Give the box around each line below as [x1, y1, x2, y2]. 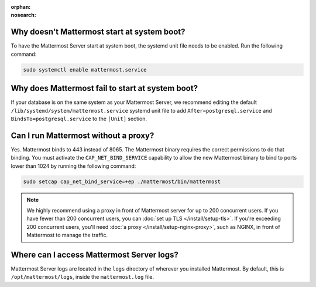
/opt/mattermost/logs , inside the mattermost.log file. [11, 274, 154, 281]
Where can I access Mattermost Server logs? [11, 249, 178, 259]
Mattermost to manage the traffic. [26, 232, 108, 239]
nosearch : [11, 12, 36, 19]
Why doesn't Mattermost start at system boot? [11, 27, 186, 37]
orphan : [11, 4, 31, 10]
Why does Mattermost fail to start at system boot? [11, 83, 198, 93]
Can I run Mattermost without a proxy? [11, 130, 154, 140]
